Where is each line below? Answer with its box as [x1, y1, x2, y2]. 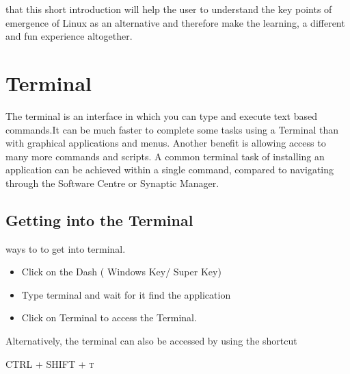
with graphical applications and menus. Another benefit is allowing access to [5, 136, 326, 150]
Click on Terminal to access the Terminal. [21, 310, 197, 325]
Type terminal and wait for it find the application [21, 287, 231, 301]
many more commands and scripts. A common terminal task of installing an [5, 149, 325, 163]
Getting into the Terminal [5, 209, 193, 230]
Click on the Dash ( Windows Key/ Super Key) [21, 264, 221, 279]
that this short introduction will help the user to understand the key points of [5, 2, 332, 16]
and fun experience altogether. [5, 29, 133, 43]
